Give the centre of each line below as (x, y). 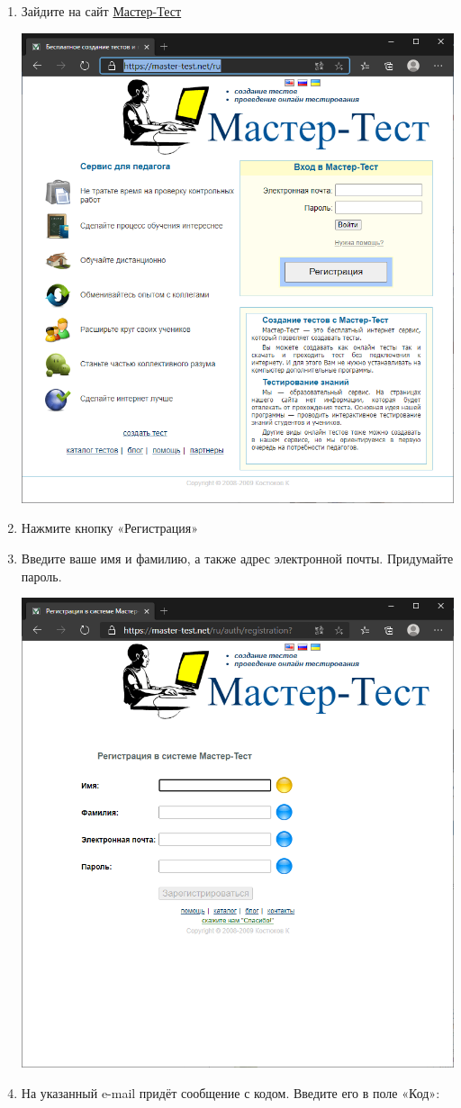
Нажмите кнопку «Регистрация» (109, 528)
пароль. (41, 576)
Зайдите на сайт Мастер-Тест (101, 11)
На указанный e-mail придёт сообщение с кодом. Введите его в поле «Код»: (230, 1093)
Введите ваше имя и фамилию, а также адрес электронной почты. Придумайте (237, 558)
